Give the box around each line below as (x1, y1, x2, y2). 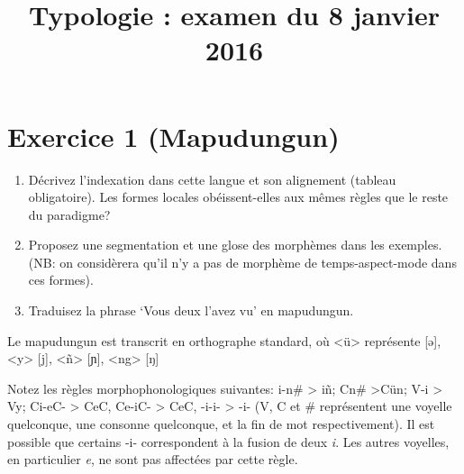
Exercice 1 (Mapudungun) (7, 117, 340, 154)
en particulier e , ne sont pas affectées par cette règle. (7, 450, 298, 469)
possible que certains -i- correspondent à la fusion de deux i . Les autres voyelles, (7, 432, 450, 451)
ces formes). (28, 270, 94, 289)
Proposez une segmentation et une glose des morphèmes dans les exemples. (28, 235, 442, 254)
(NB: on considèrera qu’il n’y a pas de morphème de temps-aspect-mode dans (28, 252, 457, 271)
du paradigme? (28, 205, 111, 223)
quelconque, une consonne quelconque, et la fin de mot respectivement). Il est (7, 415, 435, 433)
